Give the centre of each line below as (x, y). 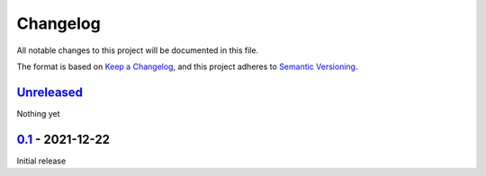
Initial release (41, 161)
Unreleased (50, 92)
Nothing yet (38, 113)
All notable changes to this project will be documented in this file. (138, 50)
